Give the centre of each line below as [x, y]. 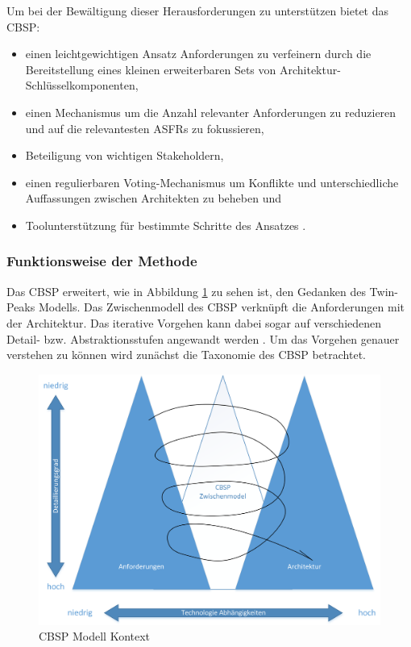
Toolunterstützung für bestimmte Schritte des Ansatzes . [166, 225]
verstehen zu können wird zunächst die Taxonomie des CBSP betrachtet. [186, 355]
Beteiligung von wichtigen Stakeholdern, [125, 155]
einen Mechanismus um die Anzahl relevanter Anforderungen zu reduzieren [211, 112]
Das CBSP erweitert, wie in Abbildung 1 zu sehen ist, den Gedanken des [186, 291]
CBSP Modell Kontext [95, 636]
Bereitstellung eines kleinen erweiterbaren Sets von [151, 69]
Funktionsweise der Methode [102, 261]
